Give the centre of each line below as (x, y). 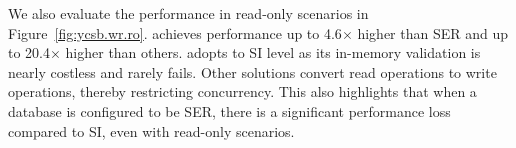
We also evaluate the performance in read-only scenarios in (188, 13)
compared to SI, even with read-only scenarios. (151, 130)
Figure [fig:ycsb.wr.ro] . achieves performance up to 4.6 (175, 32)
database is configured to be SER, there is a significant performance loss (229, 110)
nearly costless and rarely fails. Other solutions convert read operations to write (252, 71)
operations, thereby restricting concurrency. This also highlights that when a (242, 91)
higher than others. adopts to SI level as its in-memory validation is (273, 52)
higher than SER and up (433, 32)
